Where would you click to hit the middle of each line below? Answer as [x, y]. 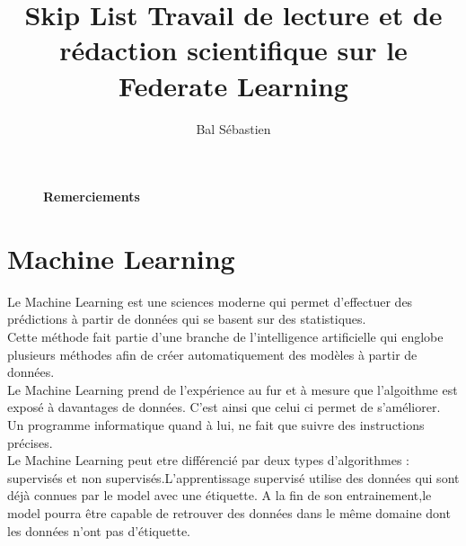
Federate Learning [233, 85]
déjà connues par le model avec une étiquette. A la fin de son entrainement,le [220, 495]
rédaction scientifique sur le [233, 50]
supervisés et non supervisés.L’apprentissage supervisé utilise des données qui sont [233, 477]
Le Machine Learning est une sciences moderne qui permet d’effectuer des [210, 301]
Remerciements [92, 197]
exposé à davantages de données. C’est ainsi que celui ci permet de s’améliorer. [224, 407]
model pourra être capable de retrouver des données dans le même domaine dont [229, 512]
